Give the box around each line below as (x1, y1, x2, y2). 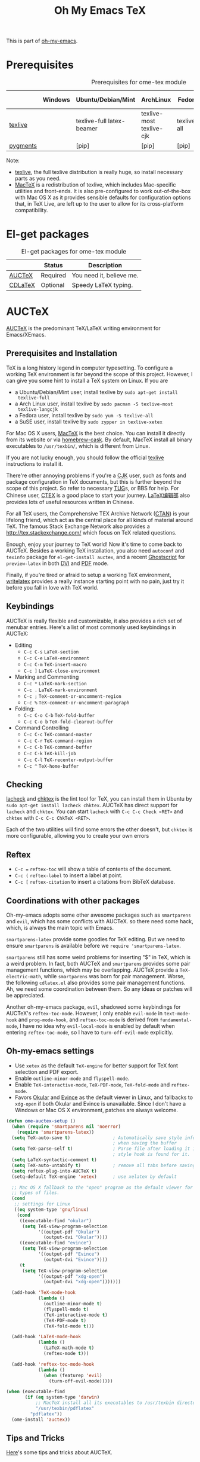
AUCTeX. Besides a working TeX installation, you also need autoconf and (6, 547, 185, 554)
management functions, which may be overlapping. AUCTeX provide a (6, 966, 179, 973)
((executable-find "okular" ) (19, 1217, 92, 1223)
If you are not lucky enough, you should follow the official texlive (6, 454, 164, 461)
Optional (40, 281, 65, 289)
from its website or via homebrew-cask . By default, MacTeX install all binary (6, 436, 192, 443)
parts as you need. (14, 175, 61, 182)
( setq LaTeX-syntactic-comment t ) (11, 1157, 97, 1163)
